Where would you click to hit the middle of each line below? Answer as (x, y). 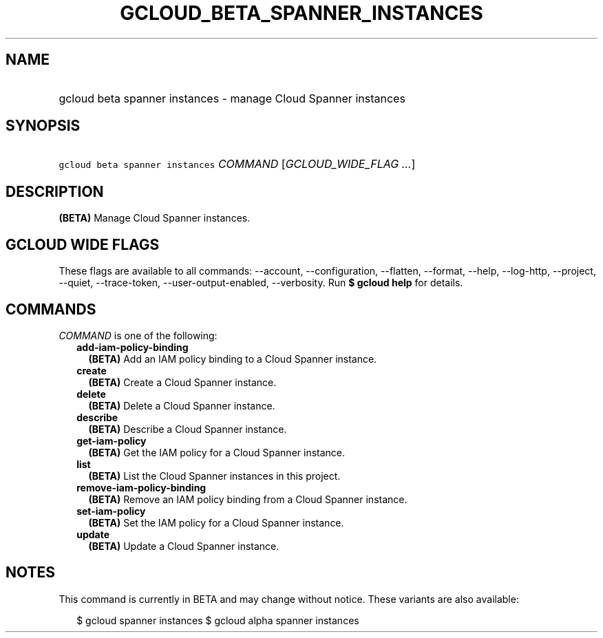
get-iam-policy (112, 440)
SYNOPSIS (43, 126)
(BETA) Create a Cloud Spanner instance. (182, 382)
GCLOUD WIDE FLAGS (83, 244)
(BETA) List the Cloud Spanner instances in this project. (214, 476)
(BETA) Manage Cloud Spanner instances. (155, 218)
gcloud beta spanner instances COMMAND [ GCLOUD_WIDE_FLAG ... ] (237, 164)
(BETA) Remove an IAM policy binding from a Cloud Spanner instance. (248, 499)
